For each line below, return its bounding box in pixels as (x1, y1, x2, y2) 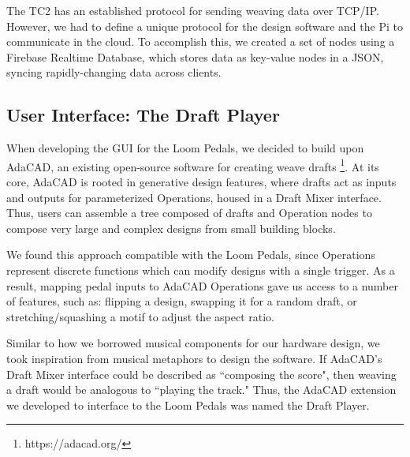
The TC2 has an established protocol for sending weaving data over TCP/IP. (6, 2, 379, 18)
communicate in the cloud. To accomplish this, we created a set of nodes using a (6, 33, 395, 50)
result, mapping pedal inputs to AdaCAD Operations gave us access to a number (6, 277, 398, 294)
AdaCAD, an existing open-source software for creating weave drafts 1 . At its (6, 155, 379, 174)
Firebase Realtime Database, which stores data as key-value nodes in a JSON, (6, 48, 384, 65)
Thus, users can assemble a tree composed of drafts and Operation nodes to (6, 204, 372, 221)
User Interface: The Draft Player (6, 103, 280, 127)
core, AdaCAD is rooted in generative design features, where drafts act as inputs (6, 174, 397, 190)
